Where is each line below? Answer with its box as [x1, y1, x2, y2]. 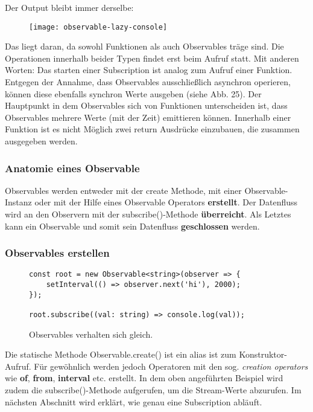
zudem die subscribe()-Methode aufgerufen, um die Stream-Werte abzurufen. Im [5, 384, 302, 396]
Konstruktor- [239, 348, 287, 361]
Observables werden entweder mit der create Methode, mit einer [5, 184, 242, 196]
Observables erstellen [5, 245, 110, 260]
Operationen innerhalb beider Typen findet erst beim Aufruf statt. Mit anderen [5, 51, 299, 64]
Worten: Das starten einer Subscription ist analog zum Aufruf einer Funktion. [5, 63, 292, 76]
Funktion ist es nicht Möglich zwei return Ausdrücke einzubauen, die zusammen [5, 123, 300, 135]
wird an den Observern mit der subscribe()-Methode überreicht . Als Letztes [5, 208, 291, 220]
